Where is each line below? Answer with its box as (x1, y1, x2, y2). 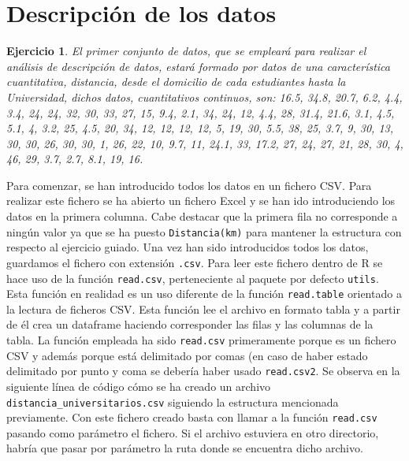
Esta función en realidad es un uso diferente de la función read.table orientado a (6, 285, 402, 302)
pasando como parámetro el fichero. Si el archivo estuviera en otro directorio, (6, 424, 379, 441)
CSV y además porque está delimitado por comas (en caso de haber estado (6, 347, 368, 363)
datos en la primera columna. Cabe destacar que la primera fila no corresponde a (6, 208, 398, 225)
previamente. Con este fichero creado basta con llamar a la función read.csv (6, 409, 377, 426)
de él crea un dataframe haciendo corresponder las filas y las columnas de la (6, 316, 374, 333)
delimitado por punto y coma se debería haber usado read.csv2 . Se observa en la (6, 362, 400, 379)
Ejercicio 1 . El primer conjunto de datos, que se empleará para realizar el (6, 43, 366, 59)
